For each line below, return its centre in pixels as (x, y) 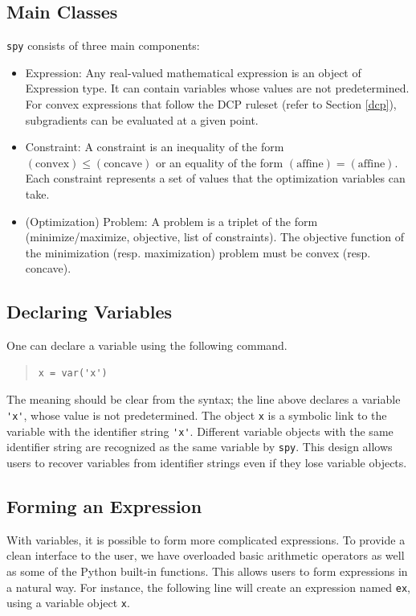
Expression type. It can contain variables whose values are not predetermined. (217, 88)
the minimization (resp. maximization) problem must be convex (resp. (198, 252)
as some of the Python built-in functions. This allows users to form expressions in (207, 571)
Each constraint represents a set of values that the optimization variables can (215, 178)
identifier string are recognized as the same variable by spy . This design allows (200, 447)
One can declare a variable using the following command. (147, 345)
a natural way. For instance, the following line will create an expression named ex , (208, 587)
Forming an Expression (104, 505)
